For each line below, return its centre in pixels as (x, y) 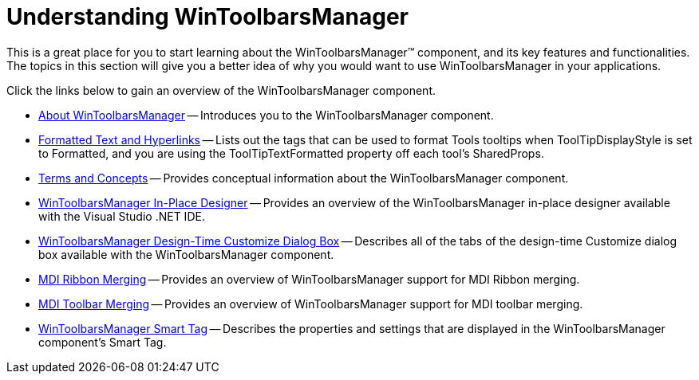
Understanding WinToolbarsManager (207, 17)
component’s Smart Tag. (103, 342)
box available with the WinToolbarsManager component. (186, 254)
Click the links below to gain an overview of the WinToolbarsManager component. (221, 90)
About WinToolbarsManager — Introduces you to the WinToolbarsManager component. (266, 115)
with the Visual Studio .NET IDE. (122, 216)
